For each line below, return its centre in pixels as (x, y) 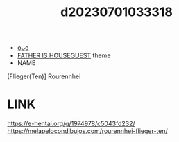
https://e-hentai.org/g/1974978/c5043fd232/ (71, 124)
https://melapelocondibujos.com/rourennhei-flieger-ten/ (87, 131)
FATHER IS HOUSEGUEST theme (64, 55)
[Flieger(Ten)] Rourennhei (44, 76)
